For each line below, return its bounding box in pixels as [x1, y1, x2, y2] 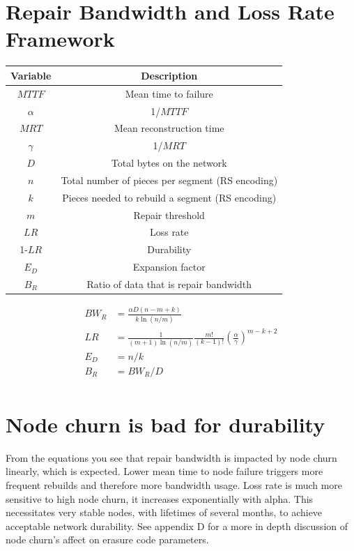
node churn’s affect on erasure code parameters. [6, 532, 209, 547]
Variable [10, 68, 52, 82]
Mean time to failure [125, 86, 213, 100]
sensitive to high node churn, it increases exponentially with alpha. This [6, 491, 314, 506]
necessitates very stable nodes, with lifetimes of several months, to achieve [6, 505, 323, 520]
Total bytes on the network [111, 156, 227, 170]
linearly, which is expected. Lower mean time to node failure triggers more [6, 464, 323, 478]
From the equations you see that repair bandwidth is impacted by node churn [6, 450, 337, 465]
